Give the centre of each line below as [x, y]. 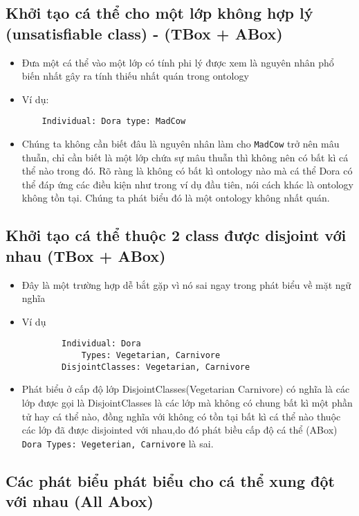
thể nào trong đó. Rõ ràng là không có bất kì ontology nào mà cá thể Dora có [187, 171]
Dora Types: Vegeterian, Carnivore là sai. [118, 443]
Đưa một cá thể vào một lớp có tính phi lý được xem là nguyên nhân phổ [178, 62]
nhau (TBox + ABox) [86, 255]
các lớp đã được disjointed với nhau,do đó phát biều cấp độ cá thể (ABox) [179, 430]
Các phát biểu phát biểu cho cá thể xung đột [170, 480]
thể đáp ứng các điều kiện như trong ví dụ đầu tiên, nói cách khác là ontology [187, 184]
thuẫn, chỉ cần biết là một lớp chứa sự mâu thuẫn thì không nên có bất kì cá [185, 157]
